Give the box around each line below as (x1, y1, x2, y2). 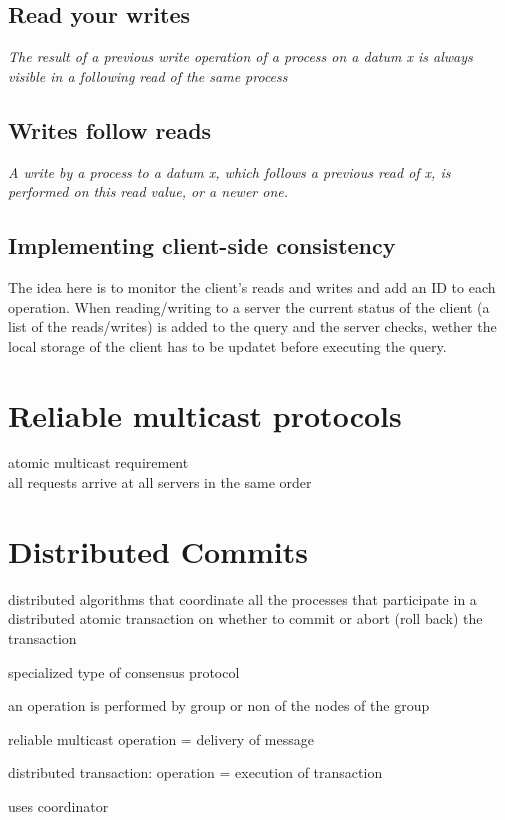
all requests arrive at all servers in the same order (8, 472, 312, 493)
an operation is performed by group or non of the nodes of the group (8, 695, 430, 716)
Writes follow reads (8, 114, 212, 145)
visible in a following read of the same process (8, 65, 288, 86)
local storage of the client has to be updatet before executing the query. (8, 335, 447, 356)
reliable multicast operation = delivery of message (8, 728, 314, 749)
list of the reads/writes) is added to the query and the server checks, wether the (8, 316, 497, 337)
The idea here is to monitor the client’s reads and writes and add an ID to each (8, 276, 496, 297)
